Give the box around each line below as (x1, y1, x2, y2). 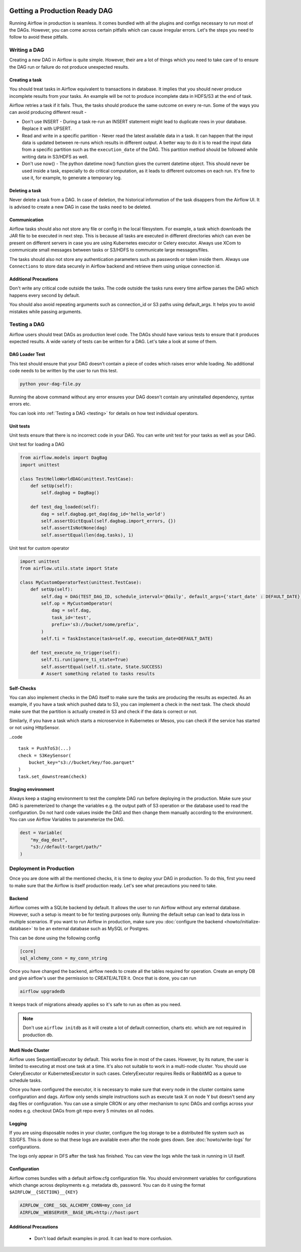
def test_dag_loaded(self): (30, 504, 100, 510)
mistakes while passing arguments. (9, 309, 82, 315)
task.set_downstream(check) (18, 773, 87, 779)
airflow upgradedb (20, 989, 65, 995)
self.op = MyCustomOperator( (41, 601, 113, 607)
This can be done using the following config (9, 935, 100, 941)
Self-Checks (9, 685, 36, 691)
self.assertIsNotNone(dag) (41, 525, 107, 531)
